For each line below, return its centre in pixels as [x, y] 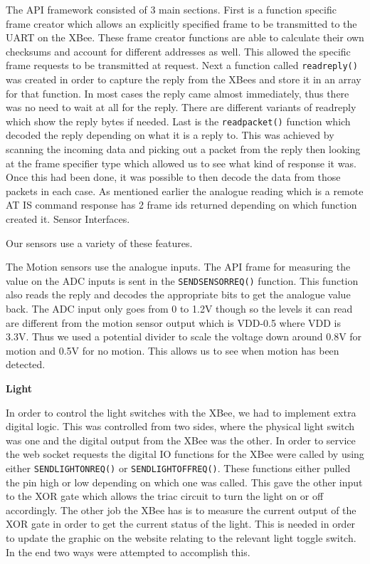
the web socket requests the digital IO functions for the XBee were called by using [185, 454]
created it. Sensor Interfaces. [68, 219]
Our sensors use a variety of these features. [99, 242]
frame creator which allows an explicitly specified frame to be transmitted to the [181, 23]
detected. [26, 364]
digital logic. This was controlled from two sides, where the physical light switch [180, 426]
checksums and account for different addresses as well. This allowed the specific [178, 51]
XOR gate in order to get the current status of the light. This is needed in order [181, 524]
